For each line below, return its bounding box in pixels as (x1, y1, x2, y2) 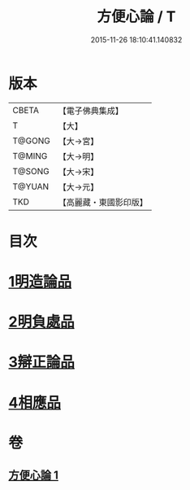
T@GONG (12, 135, 50, 147)
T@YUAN (12, 181, 50, 192)
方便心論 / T (97, 7, 176, 26)
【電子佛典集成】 (58, 105, 123, 116)
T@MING (12, 150, 48, 161)
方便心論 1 (8, 469, 59, 483)
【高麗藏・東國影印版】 (58, 196, 148, 208)
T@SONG (12, 165, 50, 177)
